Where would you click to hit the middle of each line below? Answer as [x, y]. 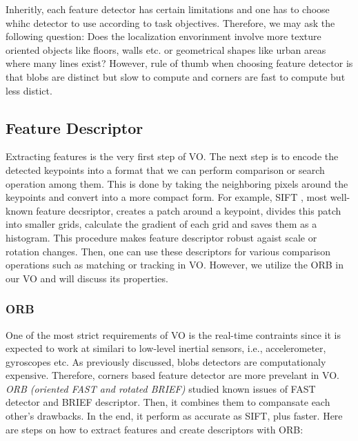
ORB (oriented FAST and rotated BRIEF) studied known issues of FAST [161, 388]
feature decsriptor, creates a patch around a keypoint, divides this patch [189, 210]
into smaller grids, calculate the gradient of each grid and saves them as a [161, 224]
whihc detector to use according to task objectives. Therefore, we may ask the [170, 22]
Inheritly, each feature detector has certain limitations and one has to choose [168, 9]
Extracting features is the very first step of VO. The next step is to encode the [172, 156]
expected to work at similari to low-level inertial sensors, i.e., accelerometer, [166, 348]
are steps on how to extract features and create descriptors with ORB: [155, 429]
